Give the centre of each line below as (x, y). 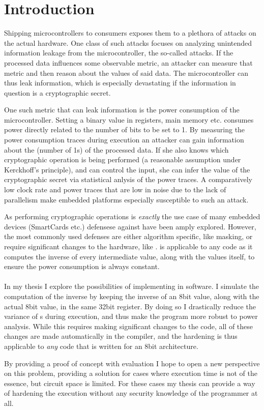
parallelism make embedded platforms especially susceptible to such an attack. (126, 199)
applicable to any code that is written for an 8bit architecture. (101, 346)
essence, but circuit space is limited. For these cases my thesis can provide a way (130, 383)
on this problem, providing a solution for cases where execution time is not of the (131, 373)
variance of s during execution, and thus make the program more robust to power (131, 316)
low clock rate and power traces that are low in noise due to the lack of (115, 189)
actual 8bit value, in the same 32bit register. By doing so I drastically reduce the (130, 306)
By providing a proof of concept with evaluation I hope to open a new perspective (132, 363)
